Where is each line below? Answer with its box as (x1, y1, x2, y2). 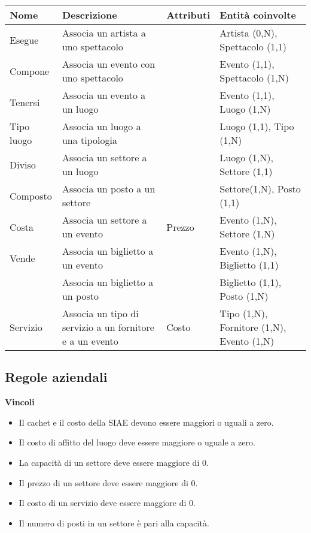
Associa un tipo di (62, 306, 139, 320)
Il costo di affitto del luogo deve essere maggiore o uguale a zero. (19, 436, 255, 448)
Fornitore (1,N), (219, 320, 286, 334)
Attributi (166, 8, 211, 22)
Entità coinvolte (219, 8, 296, 22)
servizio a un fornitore (62, 320, 154, 334)
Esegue (10, 32, 39, 47)
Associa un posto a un (62, 182, 155, 195)
